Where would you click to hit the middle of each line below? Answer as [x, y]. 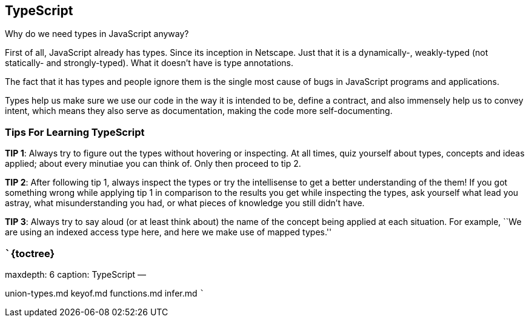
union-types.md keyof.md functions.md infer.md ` [105, 293]
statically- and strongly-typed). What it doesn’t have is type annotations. [149, 63]
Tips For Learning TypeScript [75, 132]
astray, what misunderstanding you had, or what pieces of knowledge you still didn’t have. [185, 203]
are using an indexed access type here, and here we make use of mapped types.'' [168, 232]
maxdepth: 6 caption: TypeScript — [76, 274]
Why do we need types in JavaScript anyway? [97, 34]
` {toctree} [30, 253]
